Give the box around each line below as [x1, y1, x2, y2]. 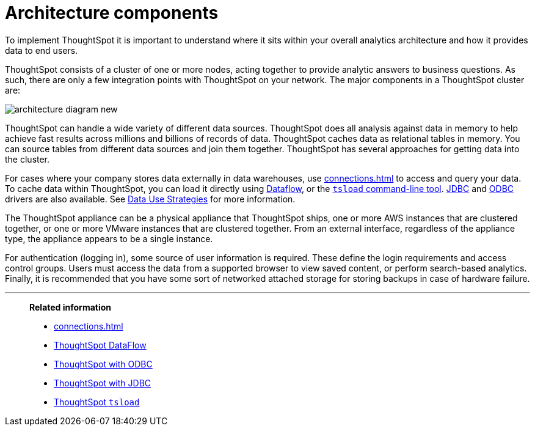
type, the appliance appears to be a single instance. [5, 233, 213, 244]
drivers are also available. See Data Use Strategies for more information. [5, 193, 296, 204]
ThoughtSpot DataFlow [54, 339, 147, 350]
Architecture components [5, 2, 219, 23]
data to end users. [5, 45, 78, 56]
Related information [29, 301, 112, 312]
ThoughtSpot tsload [54, 396, 140, 407]
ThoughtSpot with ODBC [54, 358, 153, 369]
